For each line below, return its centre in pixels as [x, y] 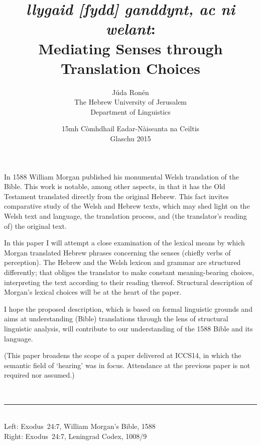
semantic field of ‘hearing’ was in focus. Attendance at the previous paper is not [127, 365]
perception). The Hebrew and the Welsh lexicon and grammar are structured [122, 262]
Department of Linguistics [130, 111]
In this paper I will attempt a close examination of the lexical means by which [124, 243]
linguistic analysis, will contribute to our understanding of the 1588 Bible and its [128, 328]
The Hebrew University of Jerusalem [130, 102]
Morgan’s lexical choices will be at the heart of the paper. [93, 292]
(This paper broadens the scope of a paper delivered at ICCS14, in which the [123, 355]
